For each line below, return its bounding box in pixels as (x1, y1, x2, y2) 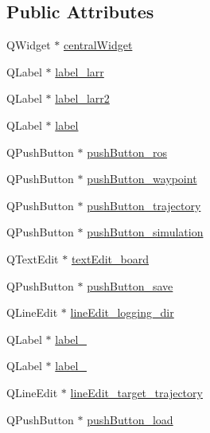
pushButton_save (87, 277, 173, 294)
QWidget (6, 37, 51, 53)
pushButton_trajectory (87, 197, 201, 213)
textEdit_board (71, 250, 149, 267)
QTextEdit (6, 250, 59, 267)
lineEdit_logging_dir (70, 304, 174, 321)
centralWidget (63, 37, 133, 53)
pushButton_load (87, 411, 173, 427)
